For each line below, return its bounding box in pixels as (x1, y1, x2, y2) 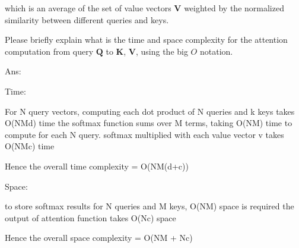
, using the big (135, 45, 188, 57)
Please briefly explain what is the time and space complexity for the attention (5, 33, 288, 46)
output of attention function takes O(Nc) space (5, 211, 176, 224)
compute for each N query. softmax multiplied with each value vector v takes (5, 128, 284, 140)
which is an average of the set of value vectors (5, 2, 171, 14)
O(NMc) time (5, 140, 55, 152)
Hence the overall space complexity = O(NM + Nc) (5, 231, 193, 244)
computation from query (5, 45, 94, 57)
